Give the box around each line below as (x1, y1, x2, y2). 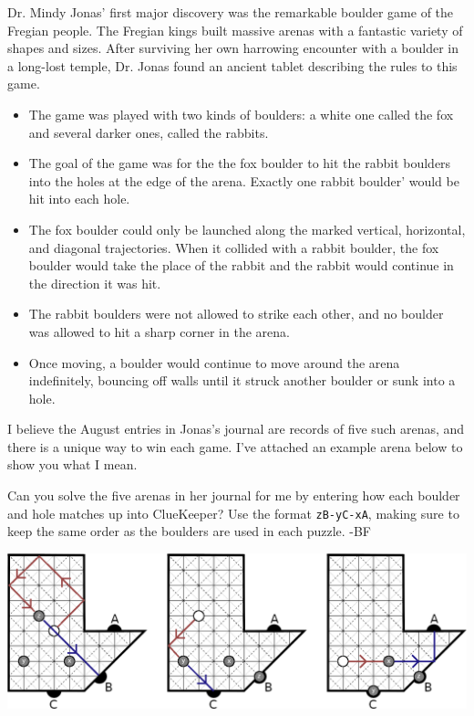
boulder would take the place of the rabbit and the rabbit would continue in (28, 256, 454, 275)
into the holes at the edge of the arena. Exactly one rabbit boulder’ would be (28, 171, 459, 190)
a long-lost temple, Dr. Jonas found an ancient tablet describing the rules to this (7, 56, 458, 75)
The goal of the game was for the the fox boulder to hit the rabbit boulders (28, 153, 451, 173)
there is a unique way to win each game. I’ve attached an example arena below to (7, 437, 463, 456)
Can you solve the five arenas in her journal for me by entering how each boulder (7, 486, 460, 505)
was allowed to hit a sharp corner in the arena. (28, 321, 290, 341)
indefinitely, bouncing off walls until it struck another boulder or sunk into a (28, 371, 456, 390)
